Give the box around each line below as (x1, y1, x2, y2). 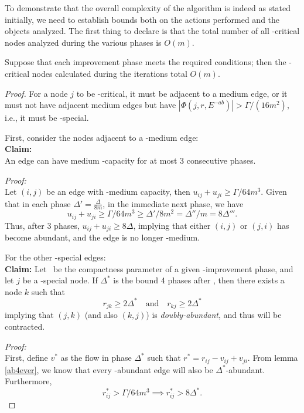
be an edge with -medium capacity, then (46, 185, 190, 198)
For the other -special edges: (5, 250, 106, 263)
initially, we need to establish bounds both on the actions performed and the (5, 13, 280, 25)
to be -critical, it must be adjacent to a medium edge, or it (76, 87, 288, 99)
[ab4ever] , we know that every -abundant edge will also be (5, 363, 213, 375)
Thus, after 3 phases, (5, 219, 80, 231)
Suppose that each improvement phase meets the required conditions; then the (5, 56, 286, 68)
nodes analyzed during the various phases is (5, 36, 162, 48)
